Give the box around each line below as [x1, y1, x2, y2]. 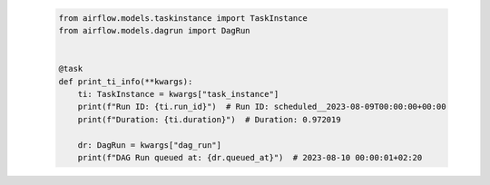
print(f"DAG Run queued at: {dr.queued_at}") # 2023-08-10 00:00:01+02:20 [77, 152, 423, 162]
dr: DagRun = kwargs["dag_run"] [77, 140, 222, 150]
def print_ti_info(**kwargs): [58, 76, 193, 86]
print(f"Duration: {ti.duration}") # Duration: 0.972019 [77, 114, 341, 124]
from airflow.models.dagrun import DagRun [58, 25, 250, 35]
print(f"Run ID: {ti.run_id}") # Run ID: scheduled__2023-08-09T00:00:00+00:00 [77, 102, 446, 112]
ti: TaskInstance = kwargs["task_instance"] [77, 89, 279, 99]
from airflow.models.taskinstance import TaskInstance [58, 13, 308, 23]
